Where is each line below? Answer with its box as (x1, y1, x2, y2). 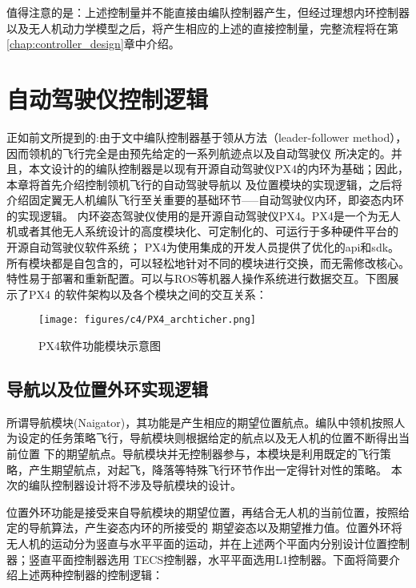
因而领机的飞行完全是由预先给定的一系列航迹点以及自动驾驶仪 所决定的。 (6, 144, 391, 161)
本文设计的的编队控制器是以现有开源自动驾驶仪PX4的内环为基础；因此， (28, 160, 410, 177)
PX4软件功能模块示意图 (38, 337, 162, 354)
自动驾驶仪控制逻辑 (6, 82, 209, 115)
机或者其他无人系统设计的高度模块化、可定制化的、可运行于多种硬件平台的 (6, 223, 398, 240)
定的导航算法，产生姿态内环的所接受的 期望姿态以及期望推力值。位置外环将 (6, 519, 402, 536)
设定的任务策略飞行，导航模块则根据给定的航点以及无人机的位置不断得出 (17, 429, 398, 446)
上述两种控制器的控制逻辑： (17, 566, 163, 583)
